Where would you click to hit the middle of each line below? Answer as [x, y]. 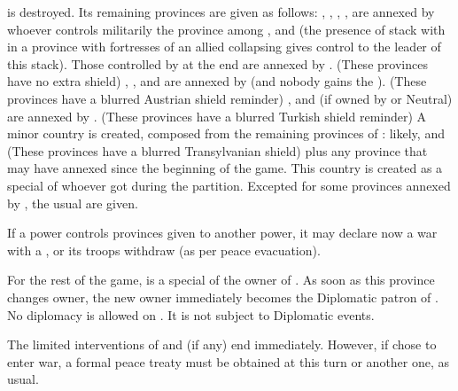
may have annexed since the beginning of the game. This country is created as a [225, 168]
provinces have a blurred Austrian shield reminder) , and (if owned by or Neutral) [230, 98]
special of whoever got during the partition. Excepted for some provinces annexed [229, 185]
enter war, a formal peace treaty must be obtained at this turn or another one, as [229, 361]
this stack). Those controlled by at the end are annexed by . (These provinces [217, 63]
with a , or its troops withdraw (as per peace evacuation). [164, 250]
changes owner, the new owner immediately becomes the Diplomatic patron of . [223, 297]
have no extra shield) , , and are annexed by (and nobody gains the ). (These [217, 81]
